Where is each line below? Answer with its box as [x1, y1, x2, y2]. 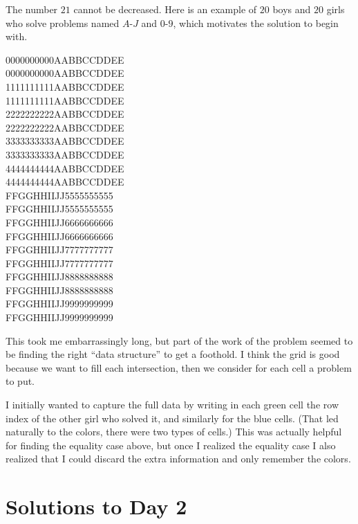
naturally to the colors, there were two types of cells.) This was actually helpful [6, 424, 342, 439]
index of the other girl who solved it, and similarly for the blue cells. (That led [6, 410, 339, 425]
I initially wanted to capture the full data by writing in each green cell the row [6, 397, 339, 412]
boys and [272, 2, 311, 16]
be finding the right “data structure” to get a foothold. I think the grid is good [6, 347, 340, 361]
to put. [6, 374, 35, 388]
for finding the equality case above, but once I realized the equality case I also [6, 437, 336, 452]
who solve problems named [6, 15, 120, 30]
